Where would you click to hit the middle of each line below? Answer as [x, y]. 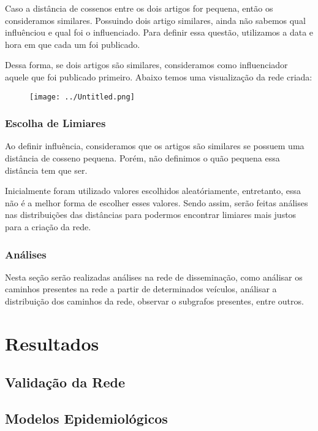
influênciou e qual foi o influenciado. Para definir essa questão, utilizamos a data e [159, 32]
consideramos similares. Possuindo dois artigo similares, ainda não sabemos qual [155, 20]
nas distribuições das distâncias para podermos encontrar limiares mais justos [151, 215]
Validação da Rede [65, 382]
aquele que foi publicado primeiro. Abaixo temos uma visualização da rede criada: [159, 76]
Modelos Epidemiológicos [86, 418]
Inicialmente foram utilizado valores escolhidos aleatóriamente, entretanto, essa [153, 191]
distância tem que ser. [46, 170]
